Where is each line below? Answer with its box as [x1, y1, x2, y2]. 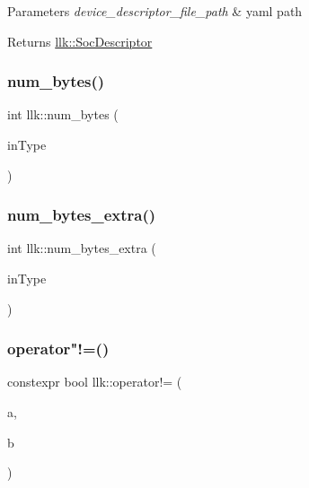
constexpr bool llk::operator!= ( [7, 372, 182, 391]
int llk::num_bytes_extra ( [7, 239, 156, 257]
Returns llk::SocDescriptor [7, 31, 153, 50]
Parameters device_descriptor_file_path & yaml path [7, 2, 303, 20]
